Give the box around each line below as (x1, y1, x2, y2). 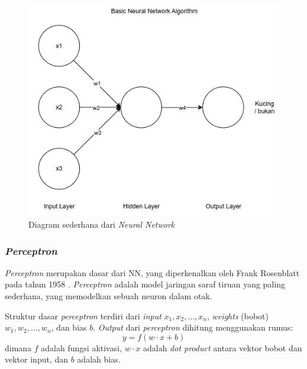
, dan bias (51, 321, 87, 334)
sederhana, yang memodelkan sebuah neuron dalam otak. (5, 290, 212, 302)
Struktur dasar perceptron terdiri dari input (5, 309, 161, 322)
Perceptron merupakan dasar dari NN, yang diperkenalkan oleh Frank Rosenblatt (5, 266, 300, 279)
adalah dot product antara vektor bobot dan (143, 341, 302, 354)
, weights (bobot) (207, 309, 269, 322)
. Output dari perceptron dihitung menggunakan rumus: (93, 321, 293, 334)
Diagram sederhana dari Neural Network (28, 218, 175, 230)
